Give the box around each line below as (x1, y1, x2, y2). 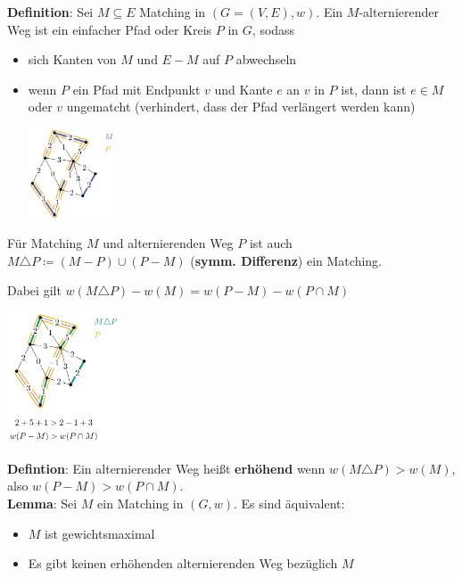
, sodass (252, 20, 295, 38)
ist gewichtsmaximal (45, 524, 155, 542)
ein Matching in (97, 494, 184, 512)
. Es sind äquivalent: (233, 494, 345, 512)
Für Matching (7, 234, 83, 252)
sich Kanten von (28, 50, 117, 69)
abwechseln (235, 50, 297, 69)
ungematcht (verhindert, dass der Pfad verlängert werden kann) (66, 97, 416, 116)
